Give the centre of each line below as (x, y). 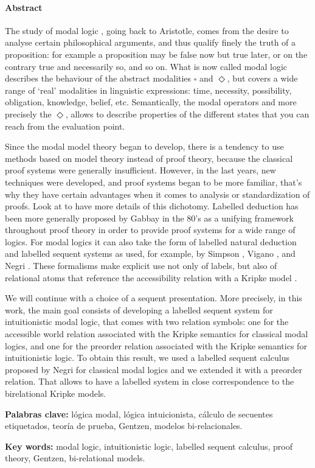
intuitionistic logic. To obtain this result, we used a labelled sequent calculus (147, 358)
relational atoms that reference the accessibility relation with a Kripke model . (151, 277)
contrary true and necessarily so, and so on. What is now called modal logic (146, 66)
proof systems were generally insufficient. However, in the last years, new (140, 170)
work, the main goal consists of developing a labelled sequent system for (139, 309)
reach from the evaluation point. (65, 126)
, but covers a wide (262, 78)
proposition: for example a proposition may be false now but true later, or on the (156, 54)
